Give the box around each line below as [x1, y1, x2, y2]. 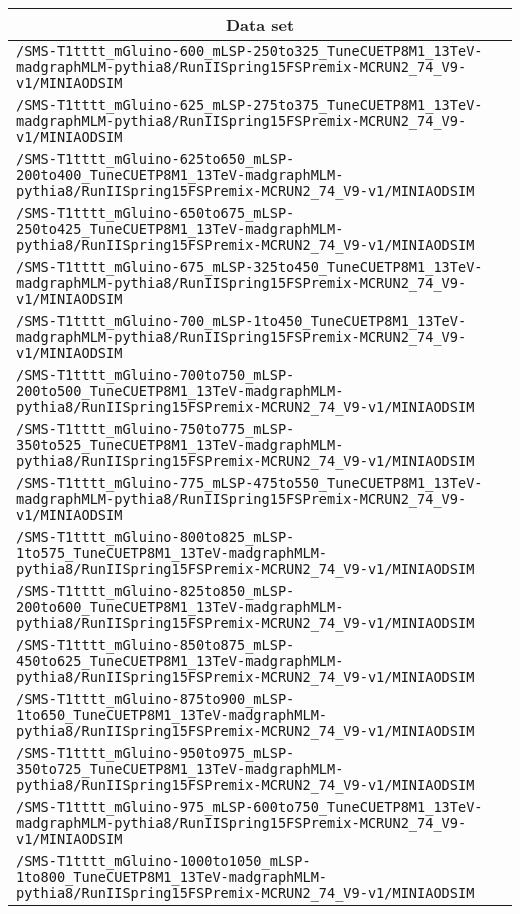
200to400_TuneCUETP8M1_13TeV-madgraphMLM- [16, 167, 344, 183]
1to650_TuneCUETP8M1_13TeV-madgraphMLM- [16, 707, 327, 723]
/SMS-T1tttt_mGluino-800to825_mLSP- [16, 529, 295, 545]
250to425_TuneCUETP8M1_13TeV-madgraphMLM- [16, 221, 344, 237]
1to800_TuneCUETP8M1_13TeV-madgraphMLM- [16, 869, 327, 885]
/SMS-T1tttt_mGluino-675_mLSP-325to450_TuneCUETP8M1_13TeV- [16, 259, 483, 275]
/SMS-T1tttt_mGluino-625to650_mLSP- [16, 151, 295, 167]
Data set [225, 13, 295, 36]
